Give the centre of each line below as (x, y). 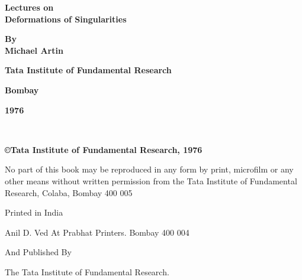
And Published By (38, 252)
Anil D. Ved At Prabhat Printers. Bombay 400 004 (97, 232)
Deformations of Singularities (66, 19)
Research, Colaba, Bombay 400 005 (69, 192)
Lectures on (29, 7)
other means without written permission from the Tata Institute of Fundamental (151, 180)
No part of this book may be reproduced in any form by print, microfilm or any (149, 169)
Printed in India (34, 212)
